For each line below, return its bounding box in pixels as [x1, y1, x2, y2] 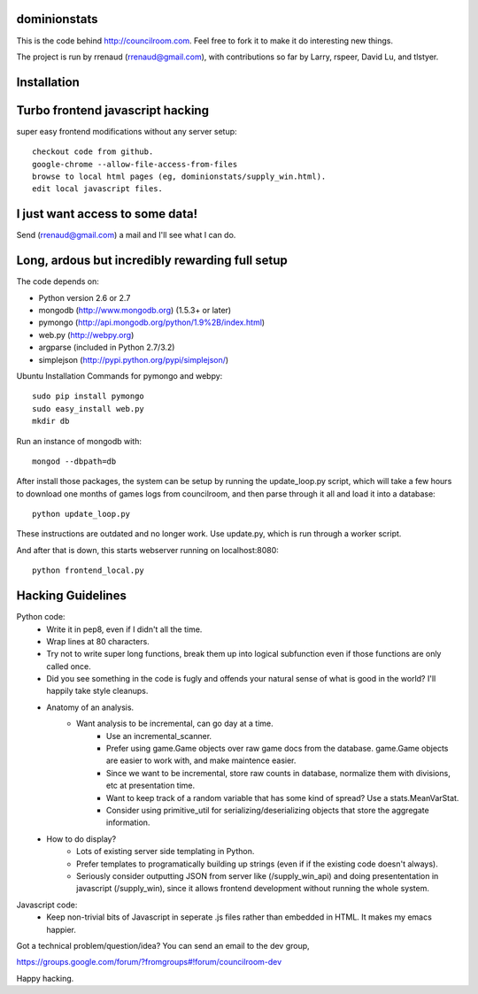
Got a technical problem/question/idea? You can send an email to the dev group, [16, 940, 310, 951]
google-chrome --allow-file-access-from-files [32, 159, 238, 169]
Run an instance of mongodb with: [16, 435, 142, 446]
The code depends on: [16, 276, 99, 287]
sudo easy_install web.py [32, 404, 145, 413]
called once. [46, 660, 92, 672]
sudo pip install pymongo [32, 391, 145, 402]
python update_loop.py [32, 509, 131, 520]
